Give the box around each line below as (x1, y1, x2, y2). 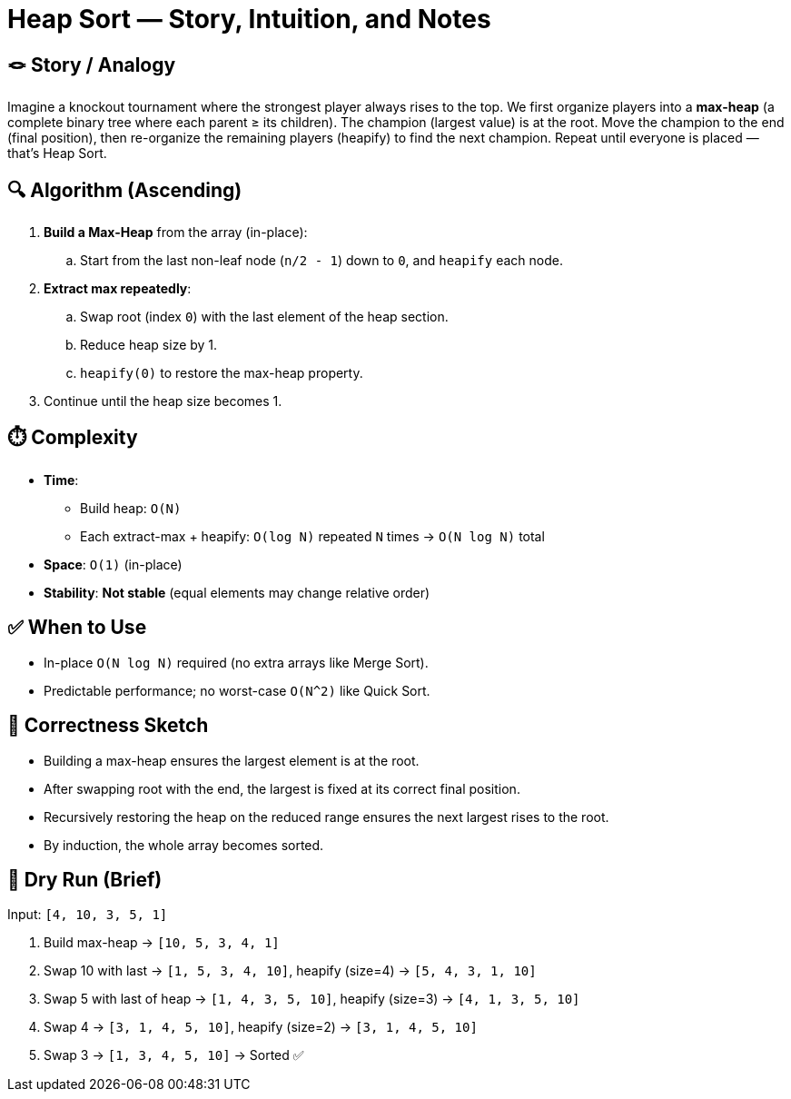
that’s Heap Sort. (7, 145, 107, 162)
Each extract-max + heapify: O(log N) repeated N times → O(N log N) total (80, 528, 545, 544)
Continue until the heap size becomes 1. (44, 393, 282, 410)
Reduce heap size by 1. (80, 337, 218, 353)
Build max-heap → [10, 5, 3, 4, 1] (44, 935, 280, 951)
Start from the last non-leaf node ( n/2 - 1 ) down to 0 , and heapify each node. (80, 252, 563, 269)
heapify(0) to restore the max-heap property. (80, 365, 363, 381)
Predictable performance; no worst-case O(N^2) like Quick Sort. (44, 682, 430, 698)
